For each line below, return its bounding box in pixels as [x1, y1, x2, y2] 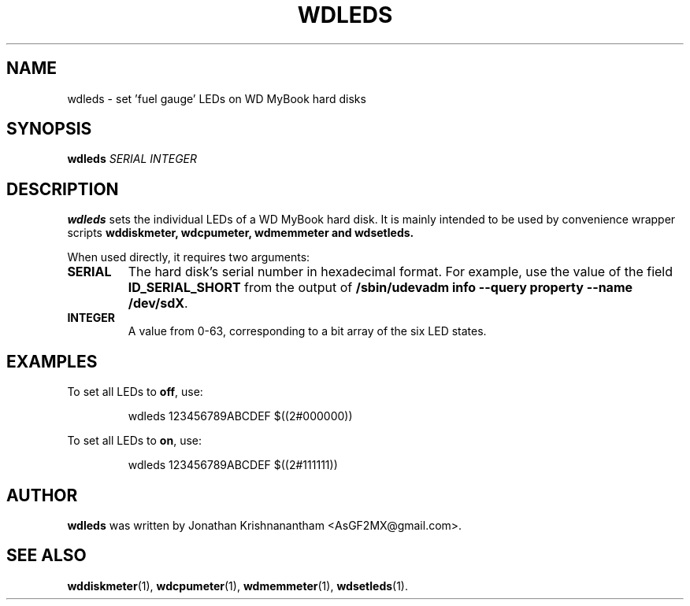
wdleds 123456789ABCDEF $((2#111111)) [128, 458, 338, 472]
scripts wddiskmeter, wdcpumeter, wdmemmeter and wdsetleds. [67, 226, 414, 240]
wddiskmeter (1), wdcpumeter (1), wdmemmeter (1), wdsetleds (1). [67, 578, 409, 593]
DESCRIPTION [6, 179, 119, 199]
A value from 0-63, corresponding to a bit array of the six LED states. [128, 324, 487, 338]
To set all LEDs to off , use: [67, 385, 203, 399]
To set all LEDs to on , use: [67, 434, 202, 448]
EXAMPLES [6, 351, 98, 371]
